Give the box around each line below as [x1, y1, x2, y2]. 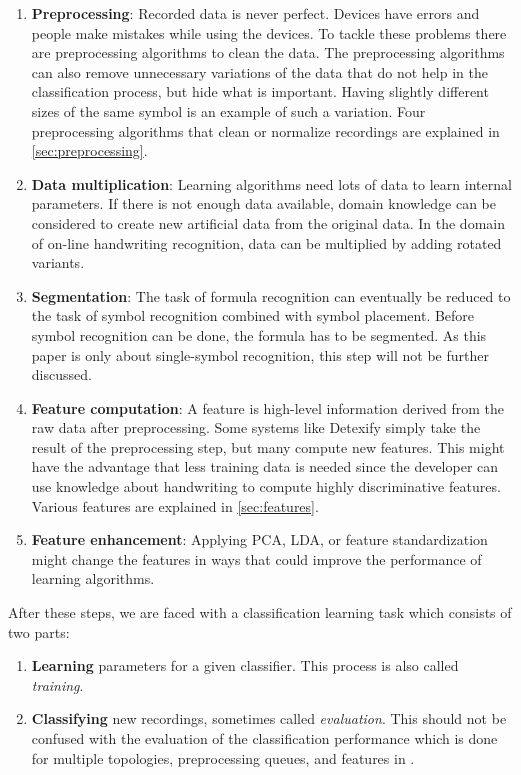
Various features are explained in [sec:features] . [31, 495, 319, 516]
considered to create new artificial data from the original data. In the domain [31, 212, 505, 233]
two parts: [8, 621, 70, 642]
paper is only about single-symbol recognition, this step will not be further [31, 344, 489, 365]
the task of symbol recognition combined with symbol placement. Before [31, 305, 475, 326]
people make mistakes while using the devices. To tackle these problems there [31, 22, 507, 43]
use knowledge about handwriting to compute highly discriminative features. [31, 476, 501, 497]
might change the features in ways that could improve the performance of [31, 548, 482, 569]
